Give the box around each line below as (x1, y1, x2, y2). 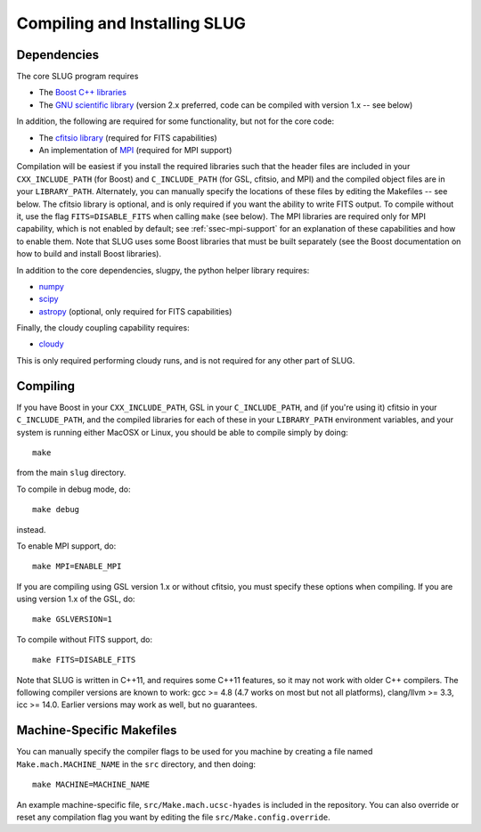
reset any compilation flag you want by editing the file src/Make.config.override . (16, 812, 331, 822)
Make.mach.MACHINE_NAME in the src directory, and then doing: (16, 758, 257, 770)
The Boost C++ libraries (38, 87, 126, 98)
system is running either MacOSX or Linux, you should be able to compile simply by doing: (16, 427, 349, 437)
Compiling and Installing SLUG (16, 13, 247, 33)
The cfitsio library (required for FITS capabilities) (38, 132, 217, 143)
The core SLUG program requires (16, 71, 139, 82)
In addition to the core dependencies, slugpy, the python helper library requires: (16, 265, 310, 275)
